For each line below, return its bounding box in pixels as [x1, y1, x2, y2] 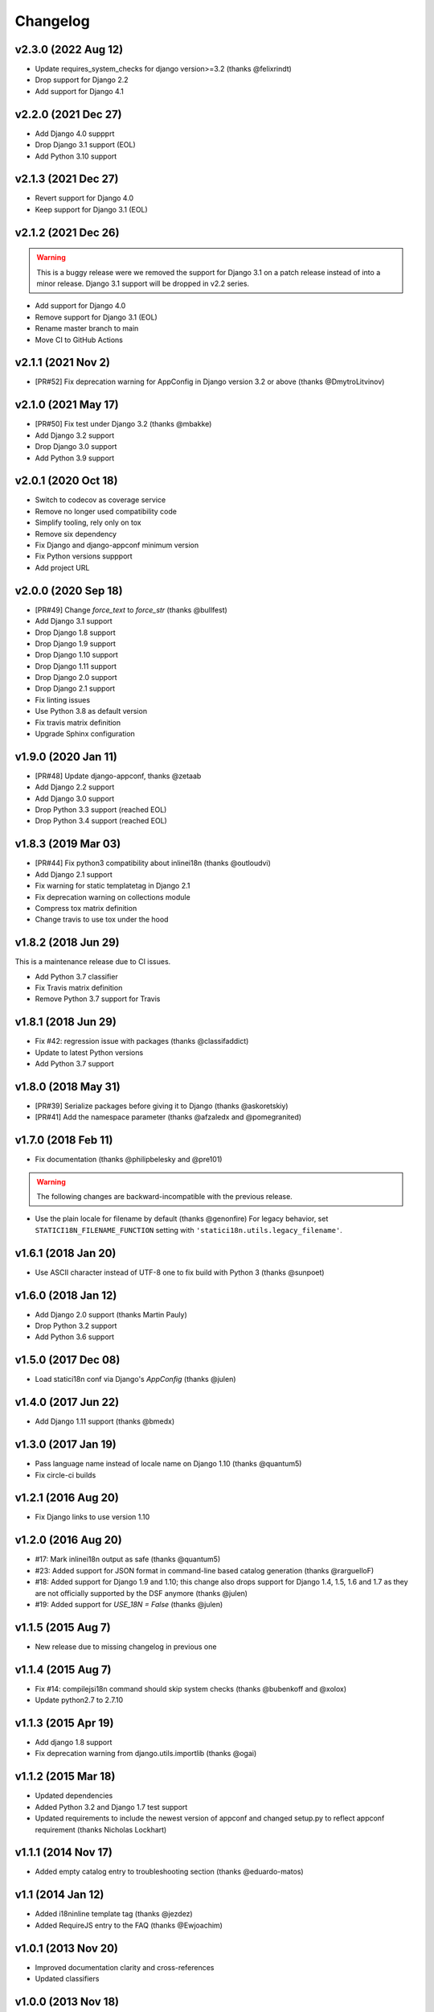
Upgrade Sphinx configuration [35, 729, 136, 739]
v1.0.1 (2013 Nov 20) [14, 1941, 118, 1955]
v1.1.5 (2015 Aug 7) [14, 1620, 112, 1634]
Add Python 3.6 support [35, 1332, 115, 1342]
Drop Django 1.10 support [35, 650, 118, 660]
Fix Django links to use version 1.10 [35, 1512, 150, 1522]
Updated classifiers [35, 1974, 100, 1984]
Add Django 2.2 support [35, 782, 115, 792]
